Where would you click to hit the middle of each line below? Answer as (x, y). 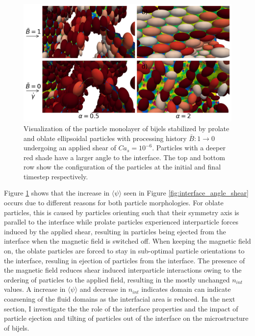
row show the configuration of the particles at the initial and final (122, 167)
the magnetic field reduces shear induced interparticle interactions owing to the (123, 270)
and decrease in (103, 289)
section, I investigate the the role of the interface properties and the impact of (121, 308)
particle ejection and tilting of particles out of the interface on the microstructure (126, 318)
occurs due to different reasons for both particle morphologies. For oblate (114, 203)
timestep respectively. (56, 176)
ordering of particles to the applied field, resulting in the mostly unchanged (117, 279)
